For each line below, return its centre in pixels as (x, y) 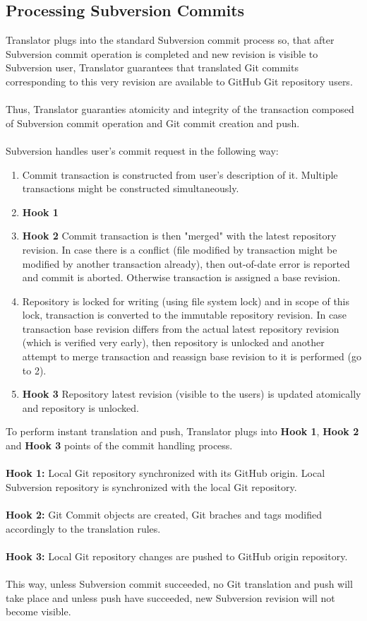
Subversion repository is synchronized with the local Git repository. (151, 486)
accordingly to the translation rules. (83, 528)
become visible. (38, 611)
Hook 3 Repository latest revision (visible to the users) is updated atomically (192, 394)
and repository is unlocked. (80, 407)
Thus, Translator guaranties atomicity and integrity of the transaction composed (180, 109)
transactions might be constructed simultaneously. (131, 188)
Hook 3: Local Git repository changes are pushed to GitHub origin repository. (177, 556)
